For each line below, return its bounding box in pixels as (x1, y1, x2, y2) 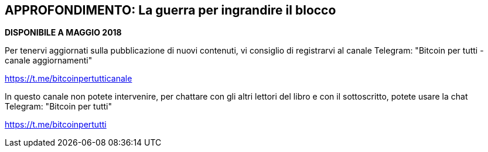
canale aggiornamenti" (5, 55, 93, 66)
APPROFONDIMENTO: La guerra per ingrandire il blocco (5, 3, 336, 17)
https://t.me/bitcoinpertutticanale (5, 73, 132, 84)
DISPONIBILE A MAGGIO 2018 (5, 27, 122, 38)
